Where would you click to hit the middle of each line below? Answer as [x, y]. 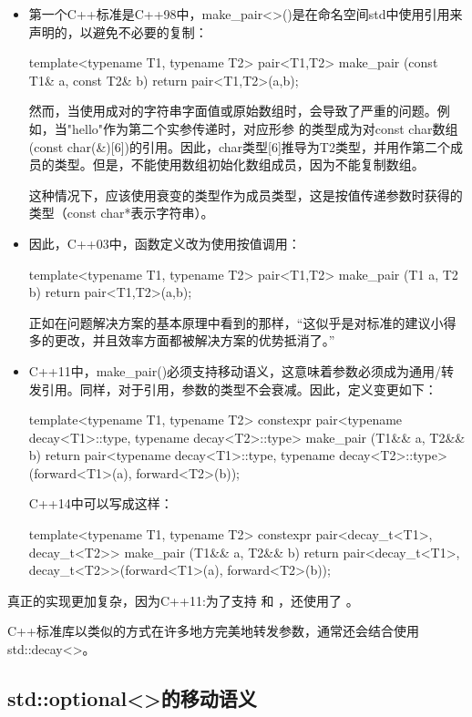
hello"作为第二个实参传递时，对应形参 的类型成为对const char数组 [265, 128]
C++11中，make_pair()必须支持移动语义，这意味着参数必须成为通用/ [235, 370]
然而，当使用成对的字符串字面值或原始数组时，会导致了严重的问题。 [233, 111]
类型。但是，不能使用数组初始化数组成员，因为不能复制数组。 [239, 164]
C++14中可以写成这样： [101, 503]
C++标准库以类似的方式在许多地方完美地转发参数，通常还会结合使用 [213, 631]
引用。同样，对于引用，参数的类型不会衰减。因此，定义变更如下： [239, 389]
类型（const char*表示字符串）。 [121, 213]
